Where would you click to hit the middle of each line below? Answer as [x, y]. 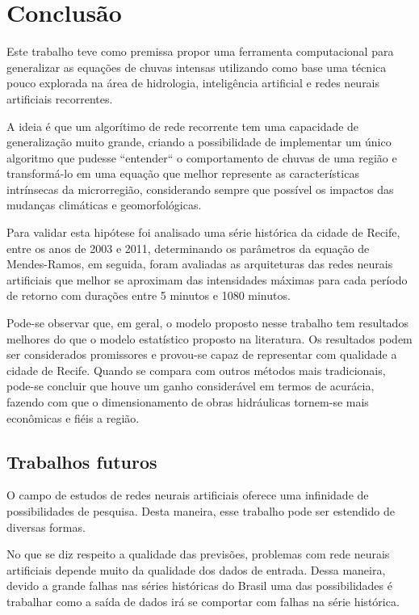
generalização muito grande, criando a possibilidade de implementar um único [199, 142]
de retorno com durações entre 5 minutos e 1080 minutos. [149, 295]
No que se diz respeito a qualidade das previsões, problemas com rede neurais [198, 554]
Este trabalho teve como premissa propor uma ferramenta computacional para [200, 51]
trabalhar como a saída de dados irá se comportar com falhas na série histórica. [203, 601]
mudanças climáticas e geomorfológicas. [104, 205]
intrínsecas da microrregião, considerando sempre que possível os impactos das [200, 189]
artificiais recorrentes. [60, 98]
